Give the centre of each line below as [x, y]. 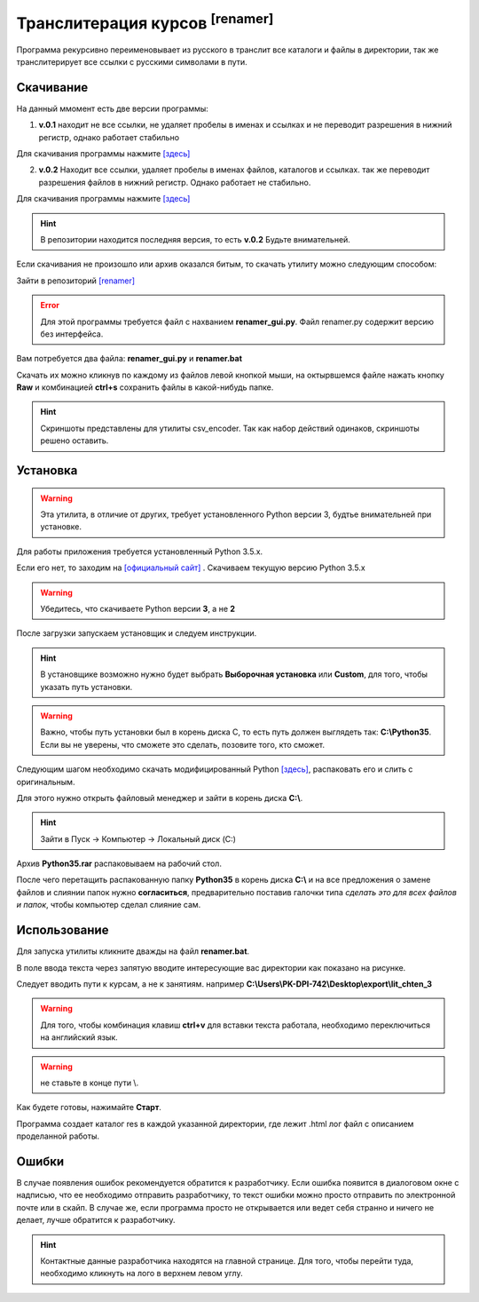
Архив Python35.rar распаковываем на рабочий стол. [119, 864]
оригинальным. [46, 782]
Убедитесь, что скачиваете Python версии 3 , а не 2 [137, 609]
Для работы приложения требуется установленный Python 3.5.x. [140, 552]
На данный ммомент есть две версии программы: [112, 108]
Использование [63, 930]
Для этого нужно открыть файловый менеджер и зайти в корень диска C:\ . [160, 798]
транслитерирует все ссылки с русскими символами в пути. [132, 61]
